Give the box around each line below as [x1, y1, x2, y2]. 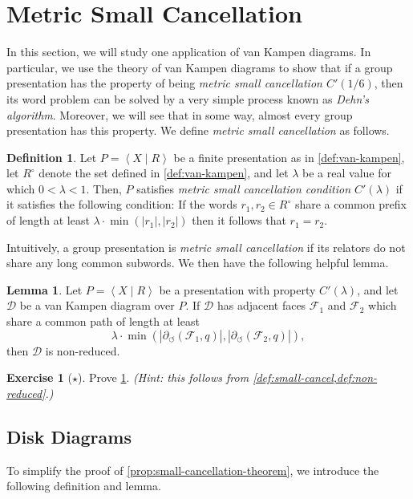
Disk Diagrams [6, 424, 132, 448]
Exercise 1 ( [6, 369, 72, 386]
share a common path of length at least [6, 313, 200, 330]
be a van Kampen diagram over [19, 297, 175, 314]
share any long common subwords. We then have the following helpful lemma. [6, 254, 389, 271]
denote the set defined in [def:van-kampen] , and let [38, 164, 289, 181]
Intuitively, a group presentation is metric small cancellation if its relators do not [6, 238, 406, 255]
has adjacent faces [217, 297, 306, 314]
